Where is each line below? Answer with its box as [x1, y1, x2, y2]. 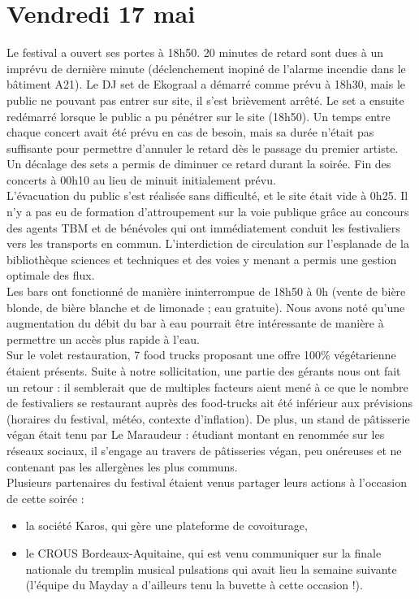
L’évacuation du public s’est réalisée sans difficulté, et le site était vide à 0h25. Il [6, 187, 408, 204]
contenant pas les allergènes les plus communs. [6, 458, 238, 475]
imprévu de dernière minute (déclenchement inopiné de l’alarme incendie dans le [6, 59, 406, 76]
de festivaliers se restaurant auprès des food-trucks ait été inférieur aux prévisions [6, 394, 413, 411]
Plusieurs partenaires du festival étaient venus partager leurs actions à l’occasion [6, 474, 407, 491]
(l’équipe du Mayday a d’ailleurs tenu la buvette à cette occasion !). [25, 576, 363, 593]
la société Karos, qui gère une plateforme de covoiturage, [25, 517, 308, 534]
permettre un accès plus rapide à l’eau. [6, 330, 200, 347]
